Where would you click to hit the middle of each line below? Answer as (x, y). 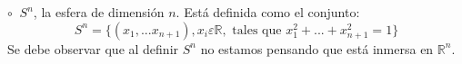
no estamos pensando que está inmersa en (317, 48)
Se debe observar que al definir (93, 48)
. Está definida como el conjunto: (268, 12)
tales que (257, 30)
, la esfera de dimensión (99, 12)
